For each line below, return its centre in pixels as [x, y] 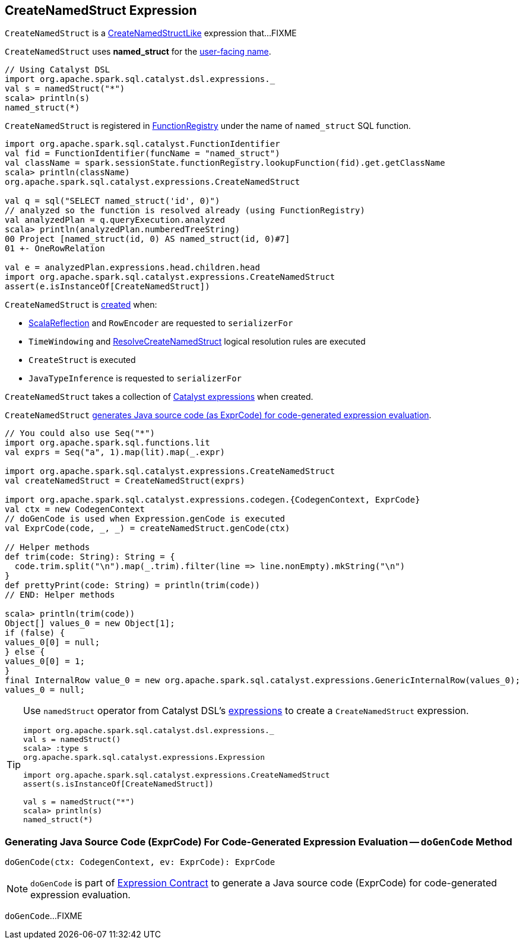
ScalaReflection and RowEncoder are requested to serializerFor [161, 323]
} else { [25, 652]
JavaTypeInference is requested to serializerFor [135, 378]
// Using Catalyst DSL [58, 70]
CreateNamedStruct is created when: [81, 305]
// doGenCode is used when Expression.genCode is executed [145, 519]
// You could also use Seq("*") [80, 433]
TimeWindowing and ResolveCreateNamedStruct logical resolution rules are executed [197, 342]
